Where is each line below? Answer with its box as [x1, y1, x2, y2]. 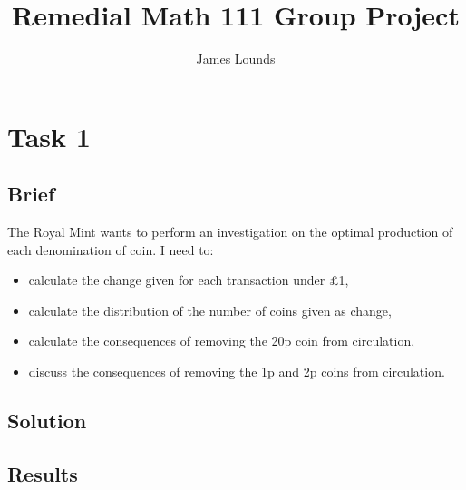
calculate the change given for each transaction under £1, [28, 270, 349, 289]
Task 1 [7, 117, 91, 154]
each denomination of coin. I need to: [7, 240, 214, 259]
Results [7, 459, 78, 487]
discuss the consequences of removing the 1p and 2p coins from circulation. [28, 362, 445, 381]
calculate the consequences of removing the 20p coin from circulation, [28, 331, 415, 350]
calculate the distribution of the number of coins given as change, [28, 300, 392, 319]
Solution [7, 407, 87, 435]
